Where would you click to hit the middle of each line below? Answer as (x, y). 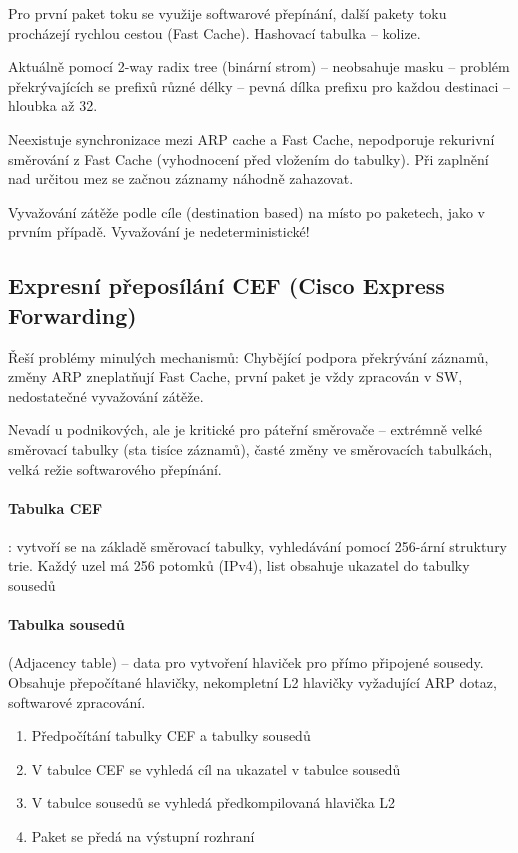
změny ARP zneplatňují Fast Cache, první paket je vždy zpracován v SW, (235, 376)
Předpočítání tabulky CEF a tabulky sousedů (171, 735)
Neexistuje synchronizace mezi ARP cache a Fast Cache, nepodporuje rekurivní (251, 138)
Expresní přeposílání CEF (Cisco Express (226, 285)
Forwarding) (72, 314)
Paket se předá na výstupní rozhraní (143, 836)
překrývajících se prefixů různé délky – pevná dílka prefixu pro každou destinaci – (259, 85)
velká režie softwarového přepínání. (115, 468)
